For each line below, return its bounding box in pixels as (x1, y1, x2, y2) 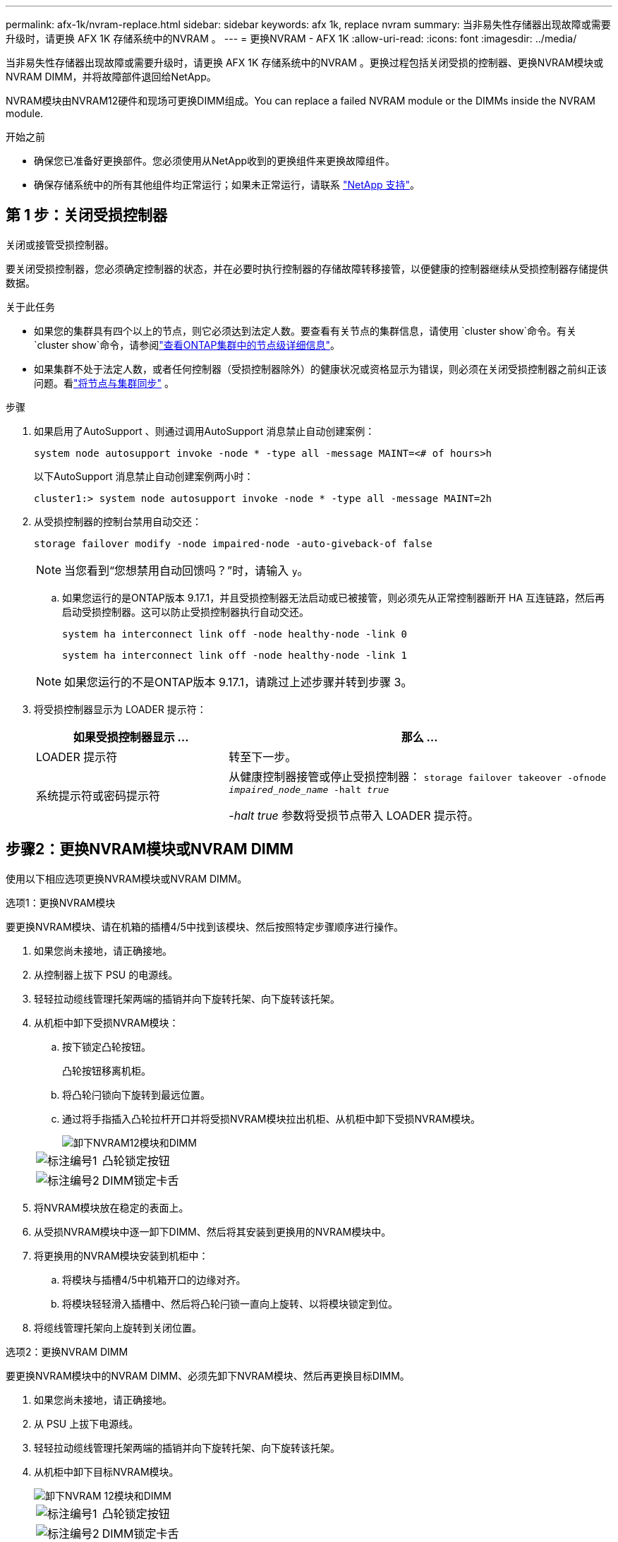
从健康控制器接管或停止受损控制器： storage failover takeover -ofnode (229, 769, 607, 784)
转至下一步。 (229, 749, 297, 764)
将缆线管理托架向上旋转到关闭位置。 (34, 1321, 202, 1334)
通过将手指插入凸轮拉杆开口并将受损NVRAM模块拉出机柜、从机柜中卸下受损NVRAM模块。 (62, 1112, 481, 1125)
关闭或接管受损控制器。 (6, 238, 114, 251)
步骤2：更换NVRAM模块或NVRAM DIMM (6, 840, 293, 859)
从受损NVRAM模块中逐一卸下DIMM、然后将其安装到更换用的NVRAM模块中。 (34, 1225, 392, 1238)
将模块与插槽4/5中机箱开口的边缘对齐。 (62, 1273, 246, 1286)
